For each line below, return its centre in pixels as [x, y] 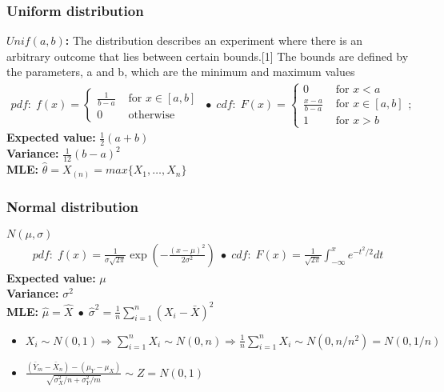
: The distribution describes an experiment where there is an [214, 40]
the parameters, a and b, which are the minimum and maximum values [181, 72]
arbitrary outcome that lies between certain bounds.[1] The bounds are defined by [208, 56]
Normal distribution [72, 206]
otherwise [152, 115]
